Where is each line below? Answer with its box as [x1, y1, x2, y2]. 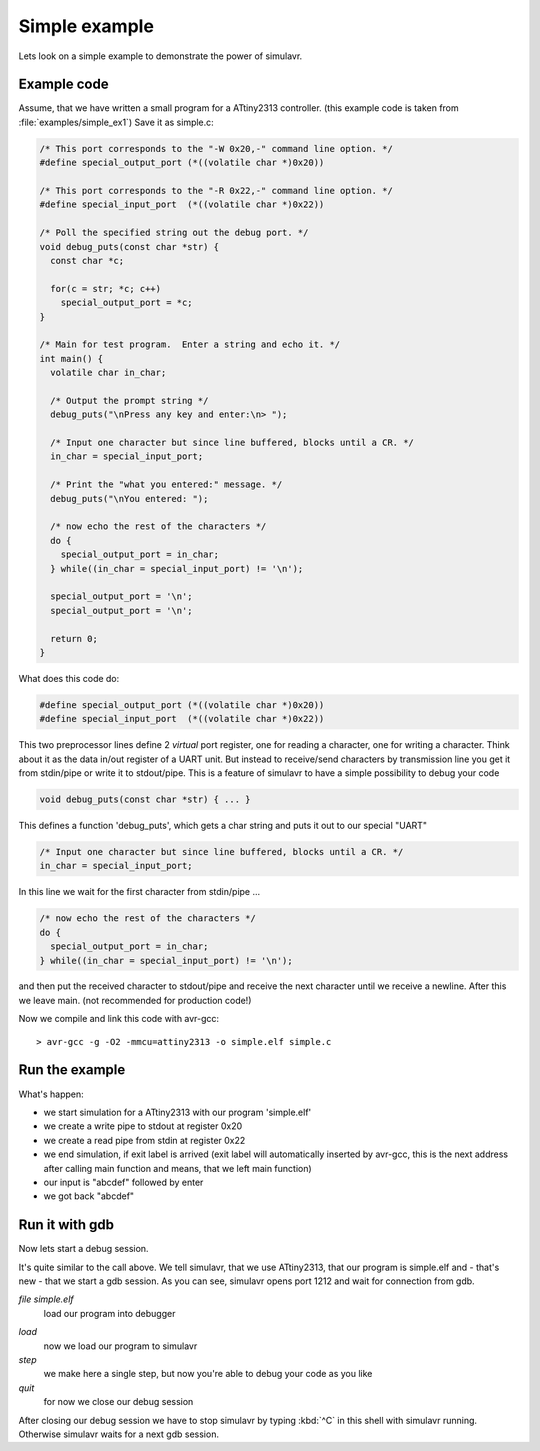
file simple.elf [18, 1293, 74, 1305]
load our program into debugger [43, 1307, 176, 1319]
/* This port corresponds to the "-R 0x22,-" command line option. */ [39, 185, 394, 196]
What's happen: [18, 1088, 84, 1100]
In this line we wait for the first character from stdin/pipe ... [18, 886, 261, 898]
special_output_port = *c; [60, 297, 194, 309]
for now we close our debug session [43, 1396, 194, 1408]
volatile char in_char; [50, 367, 167, 379]
